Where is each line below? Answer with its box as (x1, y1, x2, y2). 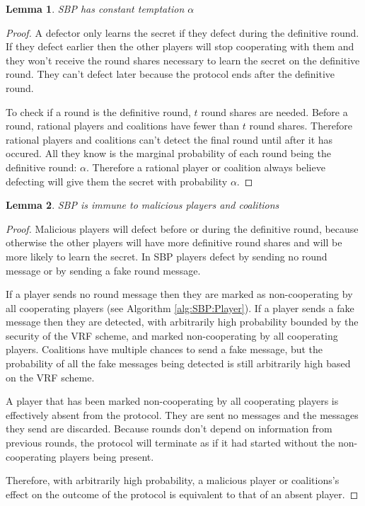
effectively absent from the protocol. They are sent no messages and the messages (6, 407, 359, 422)
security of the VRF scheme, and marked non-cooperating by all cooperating (6, 328, 338, 343)
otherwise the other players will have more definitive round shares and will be (6, 235, 342, 250)
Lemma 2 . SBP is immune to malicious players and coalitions (6, 197, 279, 212)
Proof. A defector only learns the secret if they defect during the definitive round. (6, 25, 359, 40)
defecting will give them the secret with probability (6, 173, 228, 188)
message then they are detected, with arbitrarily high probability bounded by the (6, 314, 359, 329)
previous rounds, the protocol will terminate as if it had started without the (6, 435, 335, 450)
